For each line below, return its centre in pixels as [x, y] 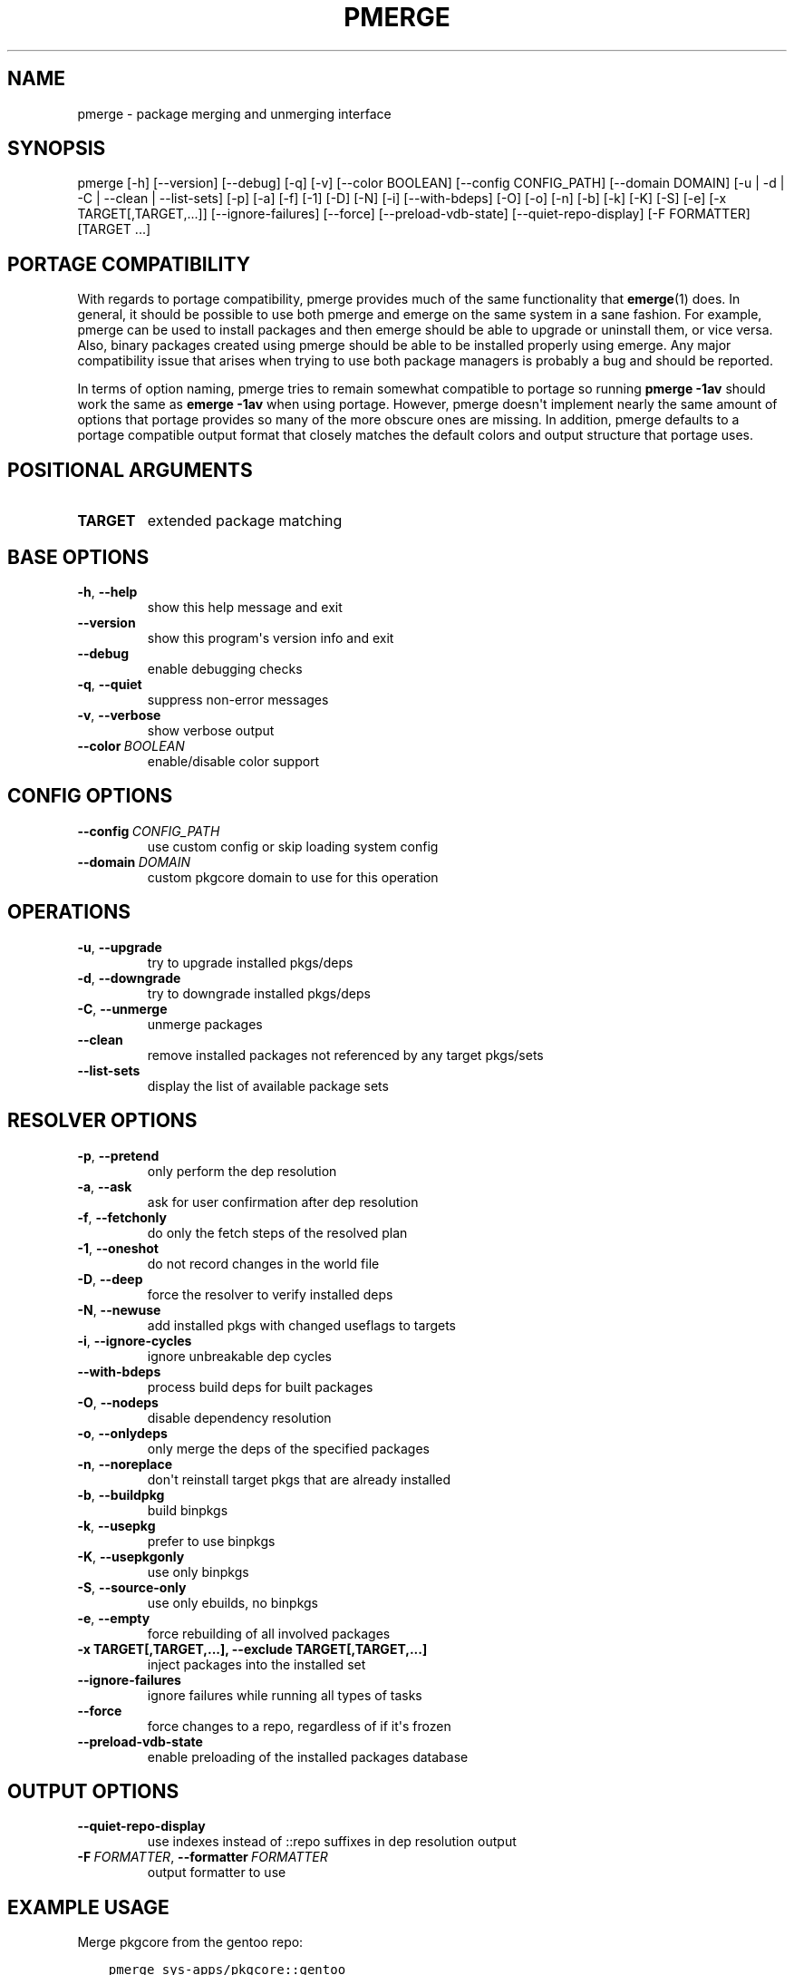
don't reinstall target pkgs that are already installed [299, 1479]
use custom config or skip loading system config [293, 846]
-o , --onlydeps [122, 1433]
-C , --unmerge [122, 1008]
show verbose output [211, 730]
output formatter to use [217, 1873]
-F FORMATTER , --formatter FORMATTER [203, 1857]
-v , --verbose [119, 715]
